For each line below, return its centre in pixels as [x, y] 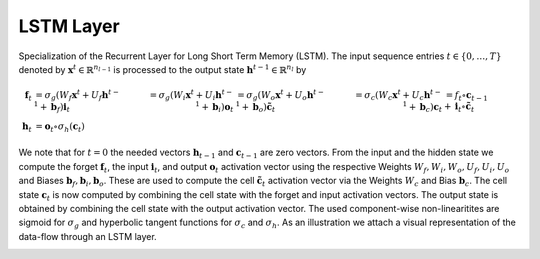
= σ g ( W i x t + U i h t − [191, 95]
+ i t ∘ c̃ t [459, 107]
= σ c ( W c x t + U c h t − [398, 95]
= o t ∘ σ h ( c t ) [60, 127]
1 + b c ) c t [422, 106]
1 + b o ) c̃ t [255, 106]
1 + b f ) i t [51, 106]
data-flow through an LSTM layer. [87, 236]
